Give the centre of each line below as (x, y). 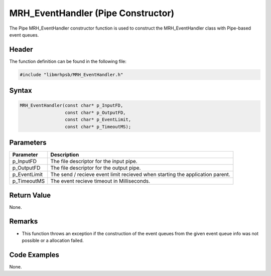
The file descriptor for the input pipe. (94, 162)
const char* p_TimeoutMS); (98, 126)
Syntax (21, 91)
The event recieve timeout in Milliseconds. (100, 181)
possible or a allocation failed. (53, 240)
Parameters (28, 143)
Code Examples (34, 255)
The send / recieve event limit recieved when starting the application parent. (140, 175)
